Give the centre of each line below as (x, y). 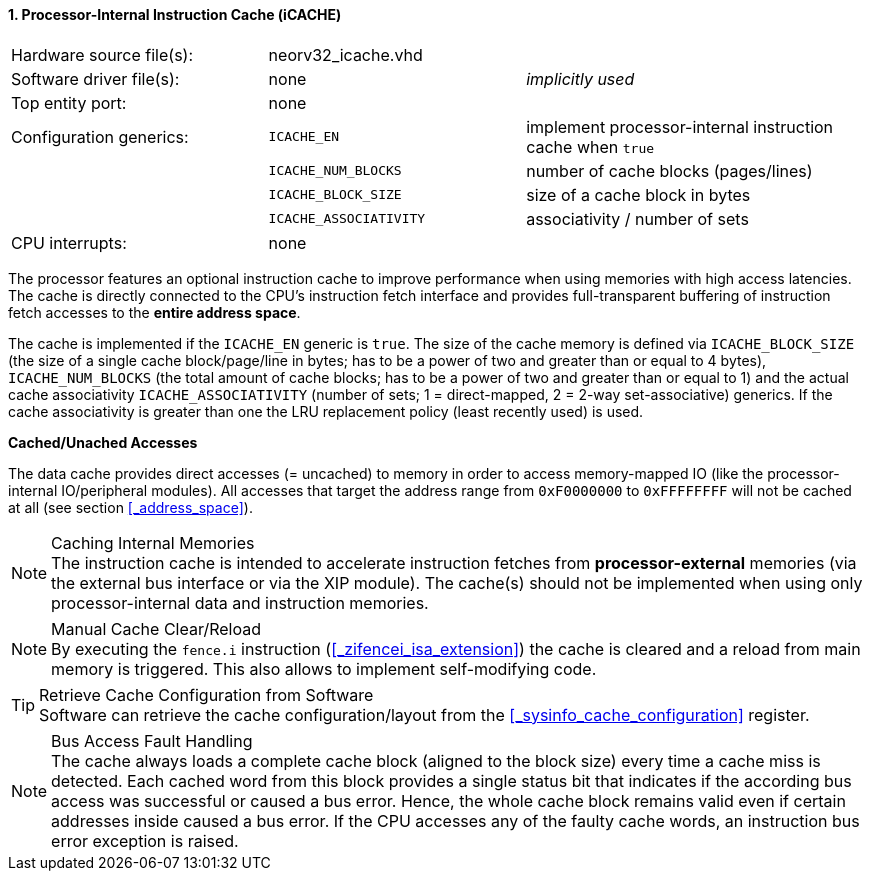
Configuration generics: (100, 136)
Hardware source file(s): (102, 54)
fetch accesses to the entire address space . (154, 312)
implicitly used (580, 78)
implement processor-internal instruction (680, 126)
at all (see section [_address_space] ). (130, 507)
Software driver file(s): (95, 78)
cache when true (590, 146)
